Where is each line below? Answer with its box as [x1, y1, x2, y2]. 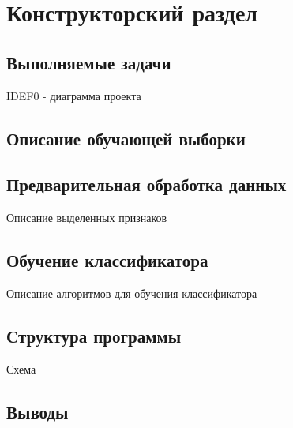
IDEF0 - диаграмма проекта [6, 87, 141, 103]
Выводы [6, 399, 69, 423]
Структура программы [6, 323, 182, 347]
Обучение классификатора [6, 248, 208, 272]
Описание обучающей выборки [6, 126, 246, 150]
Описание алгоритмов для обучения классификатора [6, 284, 257, 301]
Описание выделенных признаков [6, 209, 167, 226]
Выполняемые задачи [6, 50, 171, 74]
